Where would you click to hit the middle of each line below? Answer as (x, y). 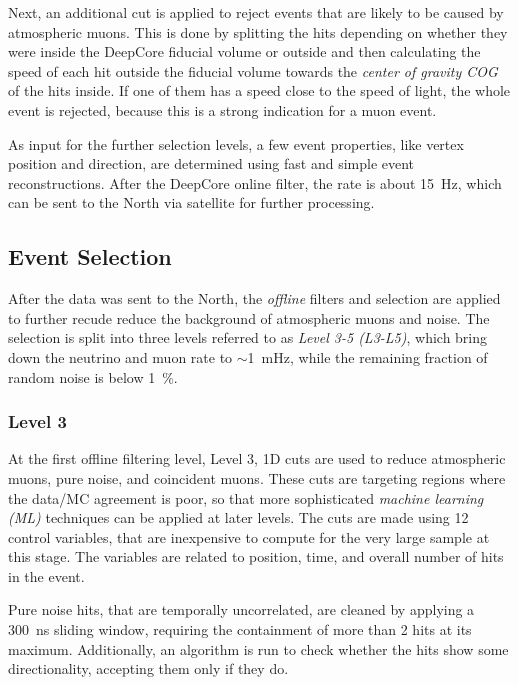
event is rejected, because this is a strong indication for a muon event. (222, 109)
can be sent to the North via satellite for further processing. (191, 202)
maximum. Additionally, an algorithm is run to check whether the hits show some (258, 648)
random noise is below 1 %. (93, 376)
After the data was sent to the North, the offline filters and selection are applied (254, 298)
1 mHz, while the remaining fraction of (367, 356)
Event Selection (90, 256)
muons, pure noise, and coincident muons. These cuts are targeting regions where (257, 477)
